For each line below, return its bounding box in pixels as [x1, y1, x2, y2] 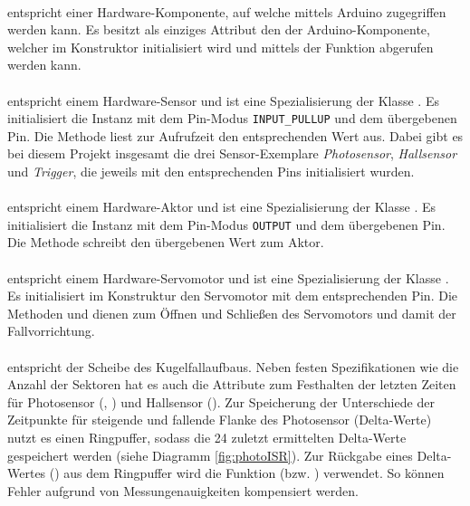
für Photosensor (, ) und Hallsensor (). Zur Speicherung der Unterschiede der [7, 392, 435, 411]
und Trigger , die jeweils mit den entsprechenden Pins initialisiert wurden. [7, 162, 415, 180]
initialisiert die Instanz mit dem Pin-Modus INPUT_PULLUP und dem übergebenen [7, 109, 457, 128]
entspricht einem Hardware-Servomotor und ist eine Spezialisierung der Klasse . [7, 268, 449, 287]
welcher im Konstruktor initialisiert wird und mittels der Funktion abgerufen [7, 37, 434, 56]
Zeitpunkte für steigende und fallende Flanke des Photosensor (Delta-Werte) [7, 410, 432, 429]
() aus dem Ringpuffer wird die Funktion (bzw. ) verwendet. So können [49, 463, 445, 482]
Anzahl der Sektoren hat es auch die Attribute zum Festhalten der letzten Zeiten [7, 375, 456, 394]
